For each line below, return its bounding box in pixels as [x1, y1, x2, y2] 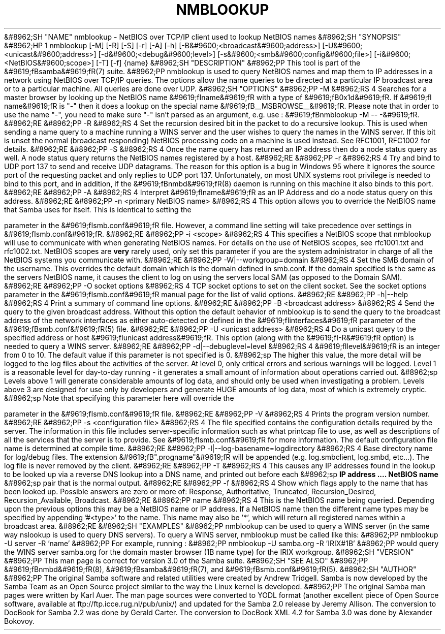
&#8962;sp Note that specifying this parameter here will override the [4, 393, 234, 402]
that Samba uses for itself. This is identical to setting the [4, 205, 192, 214]
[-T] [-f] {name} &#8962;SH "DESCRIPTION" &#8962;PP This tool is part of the [96, 58, 361, 67]
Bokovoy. [4, 616, 35, 625]
